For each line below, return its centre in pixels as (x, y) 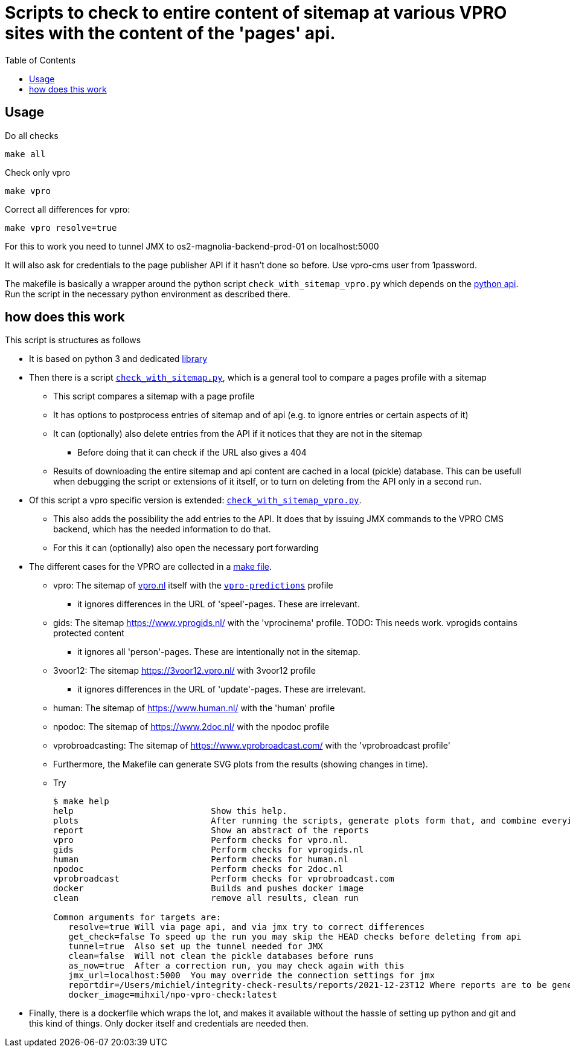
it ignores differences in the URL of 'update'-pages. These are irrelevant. (222, 689)
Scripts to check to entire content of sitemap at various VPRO (256, 13)
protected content (89, 633)
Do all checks (32, 135)
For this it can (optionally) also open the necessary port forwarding (186, 548)
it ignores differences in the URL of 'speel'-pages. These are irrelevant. (219, 604)
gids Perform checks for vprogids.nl (209, 850)
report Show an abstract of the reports (211, 831)
